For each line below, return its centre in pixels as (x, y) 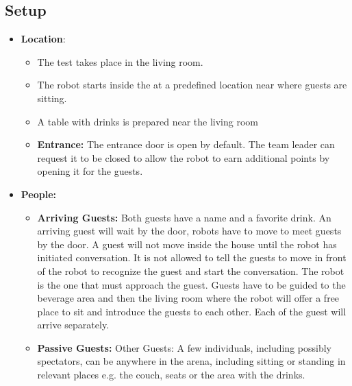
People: (39, 194)
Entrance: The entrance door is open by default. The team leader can (186, 144)
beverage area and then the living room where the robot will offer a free (188, 298)
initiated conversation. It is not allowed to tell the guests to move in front (192, 257)
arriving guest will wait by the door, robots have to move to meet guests (189, 231)
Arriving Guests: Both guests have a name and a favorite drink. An (184, 217)
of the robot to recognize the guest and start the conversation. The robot (191, 270)
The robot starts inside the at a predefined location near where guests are (192, 85)
